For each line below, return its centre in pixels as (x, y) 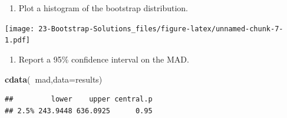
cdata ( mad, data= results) (54, 79)
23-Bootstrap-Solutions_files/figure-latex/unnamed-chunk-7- (161, 29)
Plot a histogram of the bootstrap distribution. (103, 8)
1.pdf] (17, 40)
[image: (20, 29)
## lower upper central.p (79, 99)
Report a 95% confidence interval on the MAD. (104, 59)
